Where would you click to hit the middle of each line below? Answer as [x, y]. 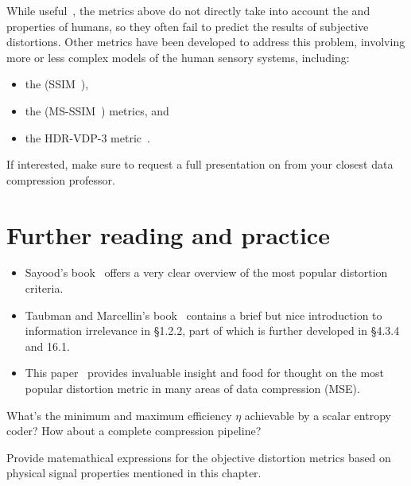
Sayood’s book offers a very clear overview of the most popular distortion [206, 272]
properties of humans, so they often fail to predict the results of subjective [188, 26]
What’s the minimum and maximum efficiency [119, 415]
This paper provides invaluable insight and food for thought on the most [205, 373]
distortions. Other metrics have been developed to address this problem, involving [206, 42]
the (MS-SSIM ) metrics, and [97, 110]
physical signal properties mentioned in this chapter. [134, 473]
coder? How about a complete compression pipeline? [134, 431]
